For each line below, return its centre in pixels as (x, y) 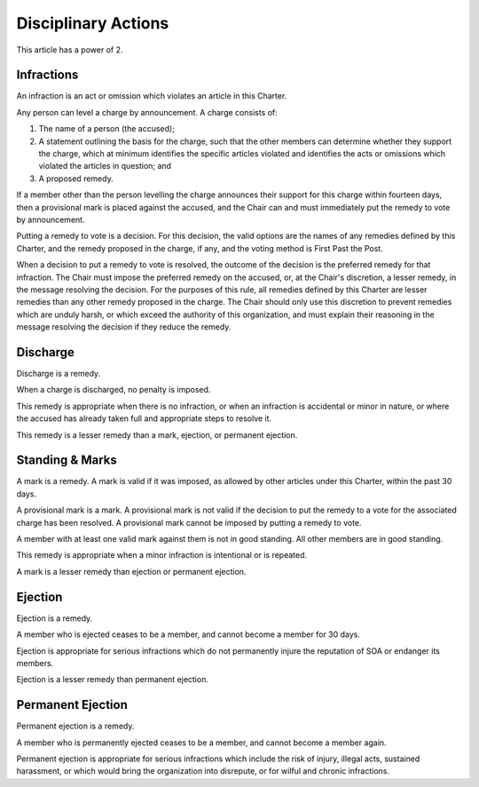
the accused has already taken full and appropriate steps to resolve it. (144, 418)
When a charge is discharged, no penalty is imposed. (114, 390)
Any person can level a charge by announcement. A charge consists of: (147, 112)
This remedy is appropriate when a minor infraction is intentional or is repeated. (162, 555)
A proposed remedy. (76, 179)
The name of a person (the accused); (106, 129)
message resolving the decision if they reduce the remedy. (124, 327)
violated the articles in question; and (105, 166)
